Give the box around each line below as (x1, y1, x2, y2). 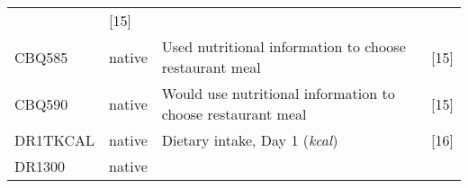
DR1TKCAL (14, 130, 95, 150)
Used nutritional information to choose (161, 36, 406, 57)
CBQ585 (14, 46, 68, 67)
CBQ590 (14, 93, 68, 114)
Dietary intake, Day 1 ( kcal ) (161, 130, 338, 150)
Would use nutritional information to (161, 83, 395, 103)
